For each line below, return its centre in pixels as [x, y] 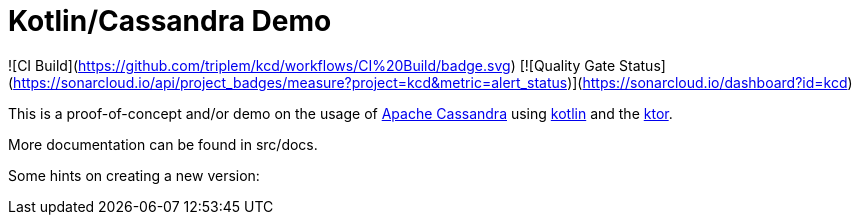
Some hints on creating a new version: [134, 175]
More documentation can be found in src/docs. [163, 144]
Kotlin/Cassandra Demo [170, 21]
